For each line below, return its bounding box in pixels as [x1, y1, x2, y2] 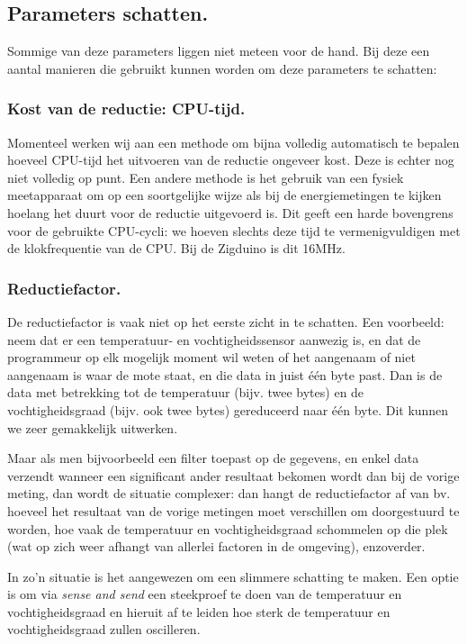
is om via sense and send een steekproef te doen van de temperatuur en [7, 585, 402, 603]
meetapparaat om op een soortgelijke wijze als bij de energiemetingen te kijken [7, 186, 442, 204]
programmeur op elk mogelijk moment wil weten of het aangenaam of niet [7, 348, 416, 367]
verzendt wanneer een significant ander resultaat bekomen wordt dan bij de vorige [7, 466, 460, 485]
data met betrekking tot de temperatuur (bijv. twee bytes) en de [7, 383, 364, 402]
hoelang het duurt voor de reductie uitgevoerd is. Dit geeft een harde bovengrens [7, 203, 454, 222]
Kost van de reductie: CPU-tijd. [7, 97, 246, 120]
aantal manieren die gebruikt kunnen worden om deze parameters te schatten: [7, 59, 437, 77]
